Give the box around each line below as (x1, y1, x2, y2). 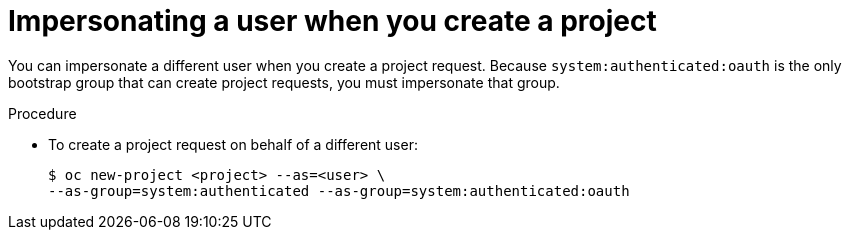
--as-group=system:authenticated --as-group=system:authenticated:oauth (48, 182, 630, 199)
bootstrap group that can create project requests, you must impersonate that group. (8, 73, 560, 91)
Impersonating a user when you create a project (8, 4, 657, 38)
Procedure (8, 104, 77, 122)
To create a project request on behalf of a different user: (48, 135, 418, 153)
